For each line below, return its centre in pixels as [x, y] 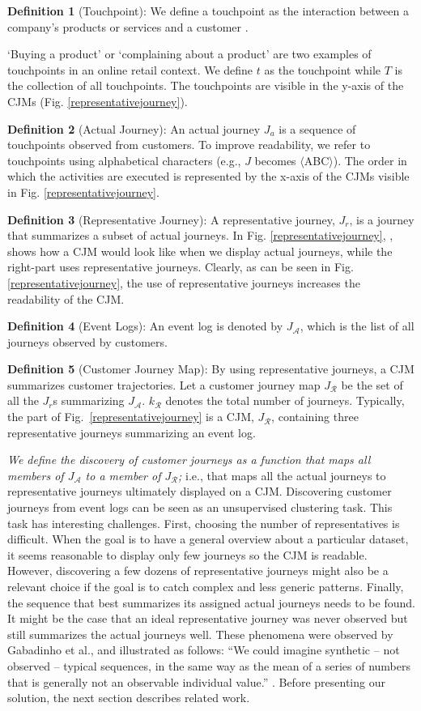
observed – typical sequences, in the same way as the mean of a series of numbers [209, 665]
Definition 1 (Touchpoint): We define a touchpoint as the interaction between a [208, 11]
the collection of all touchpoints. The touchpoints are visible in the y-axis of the [206, 85]
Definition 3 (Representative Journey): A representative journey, [171, 219]
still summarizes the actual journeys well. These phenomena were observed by [200, 634]
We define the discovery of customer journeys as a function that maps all [189, 460]
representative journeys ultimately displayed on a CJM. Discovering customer [200, 491]
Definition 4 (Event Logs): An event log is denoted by [145, 326]
